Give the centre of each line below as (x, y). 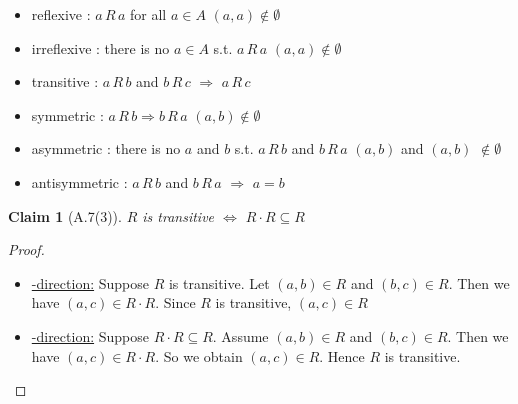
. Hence (342, 355)
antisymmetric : (79, 181)
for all (148, 14)
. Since (175, 302)
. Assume (240, 335)
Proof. (26, 249)
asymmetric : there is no (106, 148)
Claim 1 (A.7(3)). (65, 215)
